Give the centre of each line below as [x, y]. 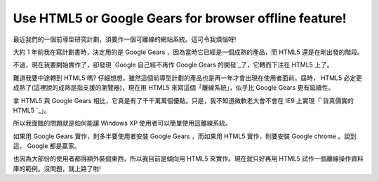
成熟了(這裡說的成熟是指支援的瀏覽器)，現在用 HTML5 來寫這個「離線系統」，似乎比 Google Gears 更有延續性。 [174, 88]
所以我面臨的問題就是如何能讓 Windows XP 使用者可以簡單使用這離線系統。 [122, 123]
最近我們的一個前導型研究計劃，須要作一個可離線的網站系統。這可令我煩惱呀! [125, 39]
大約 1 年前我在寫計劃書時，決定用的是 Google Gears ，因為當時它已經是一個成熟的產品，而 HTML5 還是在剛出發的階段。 [188, 52]
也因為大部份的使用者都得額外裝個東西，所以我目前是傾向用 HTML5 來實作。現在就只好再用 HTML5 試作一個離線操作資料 [188, 159]
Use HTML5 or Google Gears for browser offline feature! [180, 18]
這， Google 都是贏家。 [47, 146]
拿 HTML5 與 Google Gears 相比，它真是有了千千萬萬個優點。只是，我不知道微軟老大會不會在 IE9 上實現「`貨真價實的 [183, 100]
